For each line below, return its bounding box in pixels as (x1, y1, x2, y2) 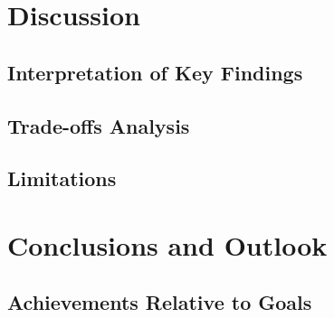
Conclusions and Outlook (7, 226, 328, 263)
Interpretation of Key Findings (7, 58, 303, 86)
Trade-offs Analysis (7, 111, 190, 139)
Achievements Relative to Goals (7, 288, 312, 316)
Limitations (7, 164, 117, 192)
